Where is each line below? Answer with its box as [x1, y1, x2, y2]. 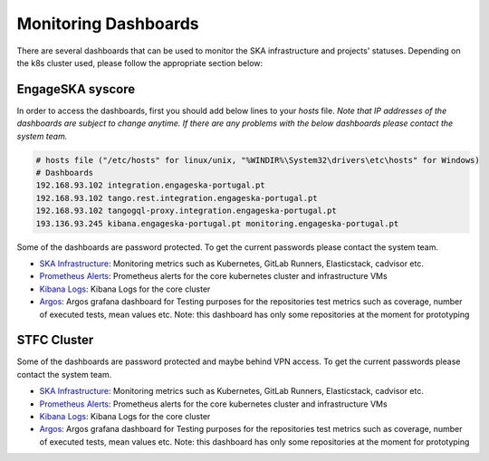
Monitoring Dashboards [16, 14, 199, 34]
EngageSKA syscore [16, 82, 136, 97]
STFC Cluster [16, 332, 94, 348]
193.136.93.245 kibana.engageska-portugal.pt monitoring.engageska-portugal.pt [35, 218, 399, 228]
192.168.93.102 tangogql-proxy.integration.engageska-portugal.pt [35, 206, 337, 216]
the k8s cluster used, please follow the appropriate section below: [16, 57, 264, 68]
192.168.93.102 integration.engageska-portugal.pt [35, 180, 266, 190]
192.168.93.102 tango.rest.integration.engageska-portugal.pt [35, 193, 318, 203]
